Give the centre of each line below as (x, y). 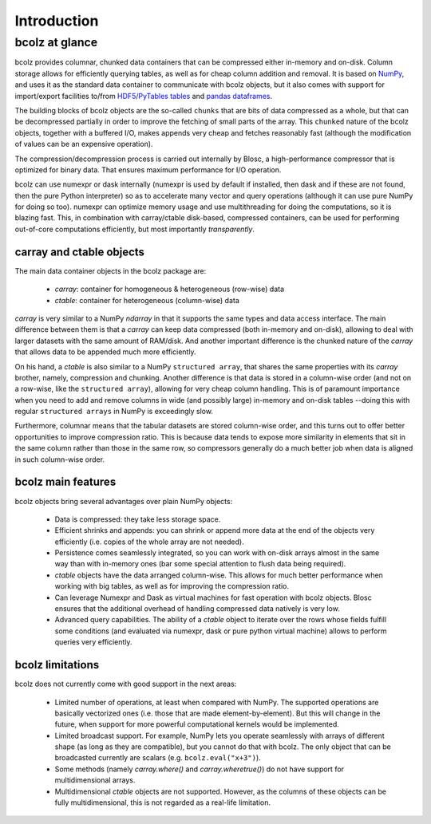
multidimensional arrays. (95, 780)
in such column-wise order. (60, 459)
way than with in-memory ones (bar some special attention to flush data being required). (200, 564)
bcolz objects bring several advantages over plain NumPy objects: (124, 501)
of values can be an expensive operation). (84, 144)
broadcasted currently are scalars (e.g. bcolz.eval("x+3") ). (158, 758)
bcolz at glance (56, 42)
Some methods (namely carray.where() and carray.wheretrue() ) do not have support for (200, 769)
